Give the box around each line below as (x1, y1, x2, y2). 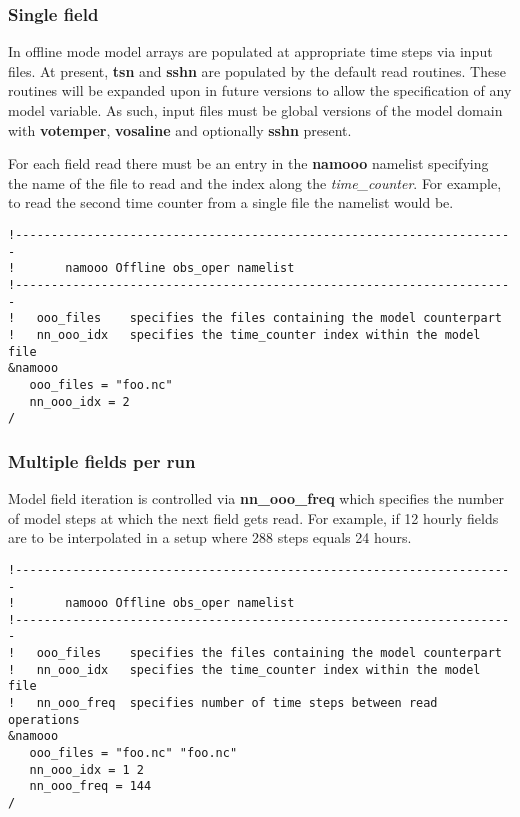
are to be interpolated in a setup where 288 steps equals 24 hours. (8, 527, 412, 548)
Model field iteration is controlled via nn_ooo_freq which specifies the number (8, 488, 504, 509)
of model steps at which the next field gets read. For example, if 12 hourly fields (8, 507, 499, 528)
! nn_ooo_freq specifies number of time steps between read (8, 696, 438, 711)
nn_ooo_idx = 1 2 (29, 762, 145, 777)
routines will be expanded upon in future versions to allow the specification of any (8, 80, 512, 101)
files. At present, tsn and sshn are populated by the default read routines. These (8, 60, 506, 81)
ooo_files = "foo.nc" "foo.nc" (29, 746, 238, 761)
